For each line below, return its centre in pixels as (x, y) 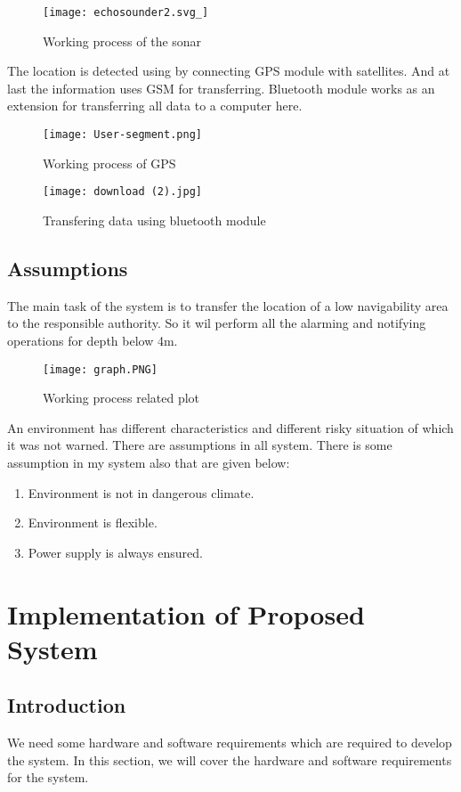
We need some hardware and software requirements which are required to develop (230, 743)
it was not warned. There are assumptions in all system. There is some (200, 445)
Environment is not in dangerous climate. (141, 492)
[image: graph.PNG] (100, 369)
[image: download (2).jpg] (122, 192)
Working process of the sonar (122, 41)
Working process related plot (121, 398)
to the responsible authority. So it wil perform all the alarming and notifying (217, 323)
